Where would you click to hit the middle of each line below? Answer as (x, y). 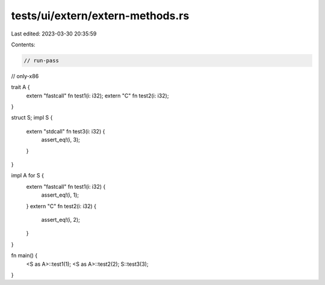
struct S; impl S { (32, 118)
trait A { (20, 87)
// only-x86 (25, 76)
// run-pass (42, 60)
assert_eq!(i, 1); (60, 195)
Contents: (23, 44)
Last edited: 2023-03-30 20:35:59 (54, 34)
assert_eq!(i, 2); (61, 219)
